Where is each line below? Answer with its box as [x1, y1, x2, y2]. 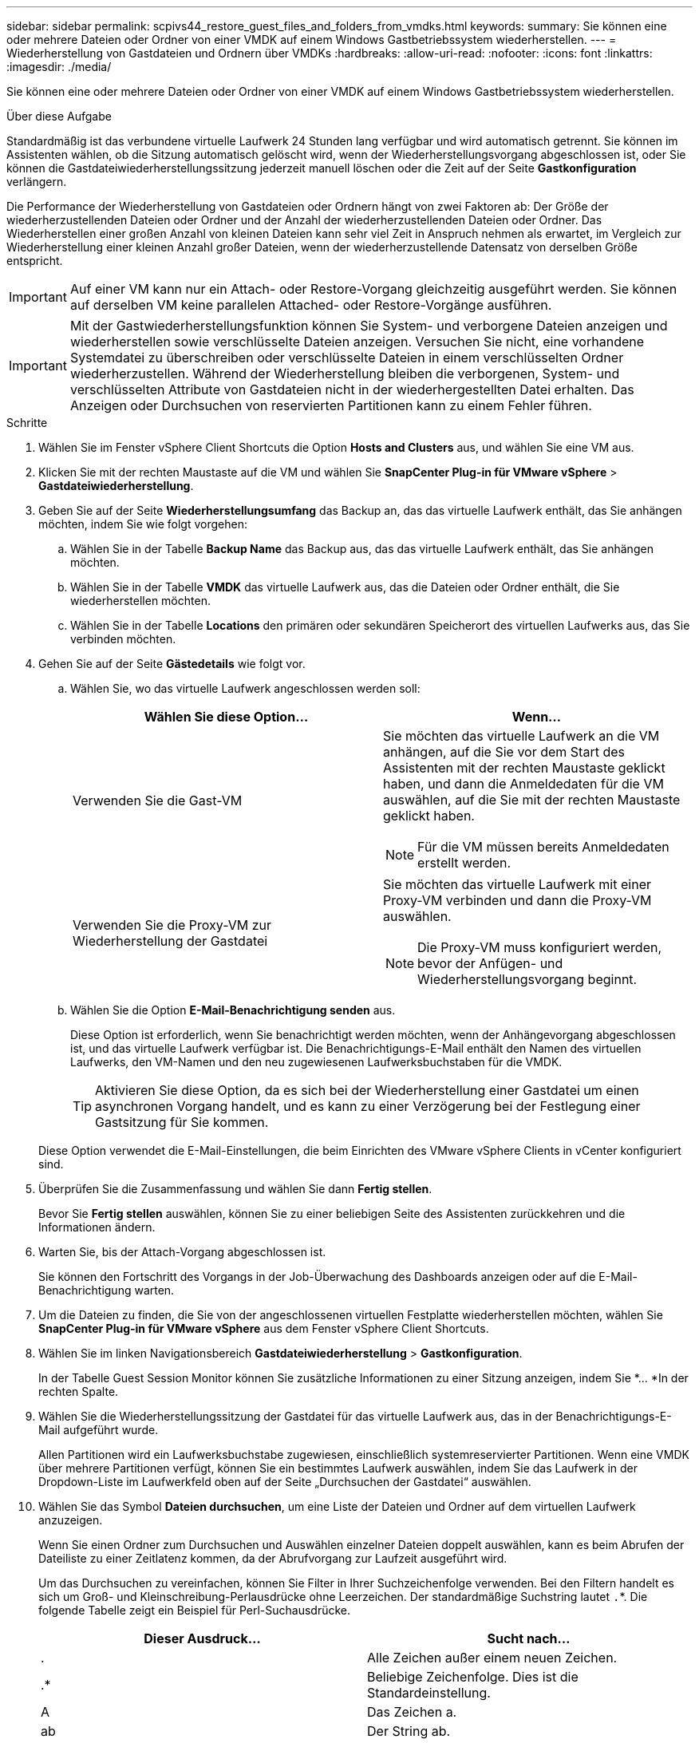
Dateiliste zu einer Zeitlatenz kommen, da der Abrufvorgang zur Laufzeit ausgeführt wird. [38, 1551, 507, 1565]
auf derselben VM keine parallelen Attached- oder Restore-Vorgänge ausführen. [69, 297, 552, 313]
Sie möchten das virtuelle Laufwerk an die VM [383, 728, 660, 744]
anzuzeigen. [38, 1513, 103, 1527]
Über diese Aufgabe [6, 109, 112, 123]
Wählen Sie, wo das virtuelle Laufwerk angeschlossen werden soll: [70, 682, 421, 695]
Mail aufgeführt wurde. [38, 1423, 159, 1437]
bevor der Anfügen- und [417, 955, 563, 971]
